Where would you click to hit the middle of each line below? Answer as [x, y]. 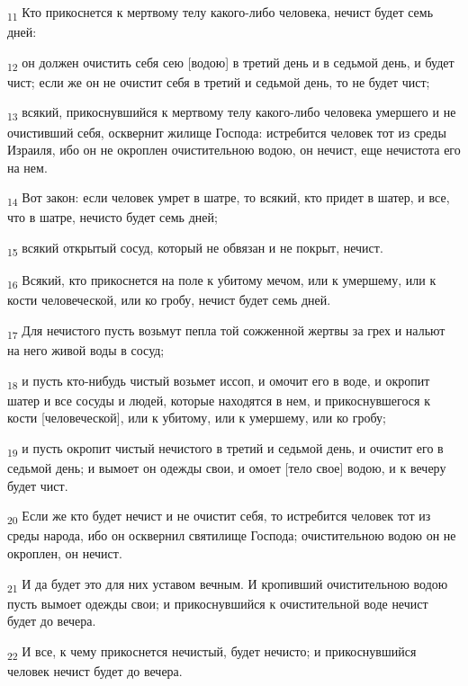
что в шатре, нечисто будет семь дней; [112, 217]
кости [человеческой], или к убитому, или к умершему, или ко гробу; [197, 418]
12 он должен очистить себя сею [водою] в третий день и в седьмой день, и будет [231, 63]
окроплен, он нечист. [65, 552]
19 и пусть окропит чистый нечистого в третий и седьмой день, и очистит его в [225, 449]
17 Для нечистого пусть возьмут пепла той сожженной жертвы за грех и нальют [226, 331]
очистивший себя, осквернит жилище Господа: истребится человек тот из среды [227, 132]
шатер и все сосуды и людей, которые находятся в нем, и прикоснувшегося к [219, 400]
